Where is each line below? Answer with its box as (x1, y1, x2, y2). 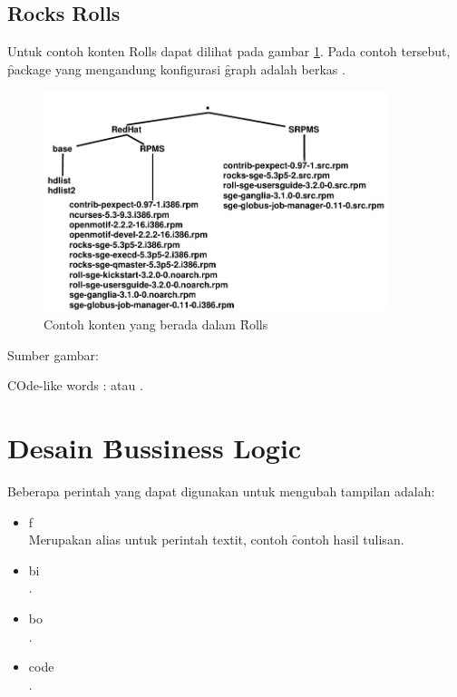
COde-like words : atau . (7, 376, 143, 395)
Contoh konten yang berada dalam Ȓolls (44, 315, 268, 334)
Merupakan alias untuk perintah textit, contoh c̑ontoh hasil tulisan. (28, 530, 404, 549)
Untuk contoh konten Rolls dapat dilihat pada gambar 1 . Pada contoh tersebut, (7, 42, 451, 61)
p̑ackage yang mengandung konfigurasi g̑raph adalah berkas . (7, 59, 345, 78)
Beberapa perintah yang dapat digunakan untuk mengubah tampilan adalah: (7, 481, 435, 500)
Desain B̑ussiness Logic (7, 429, 302, 466)
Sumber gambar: (7, 345, 99, 364)
